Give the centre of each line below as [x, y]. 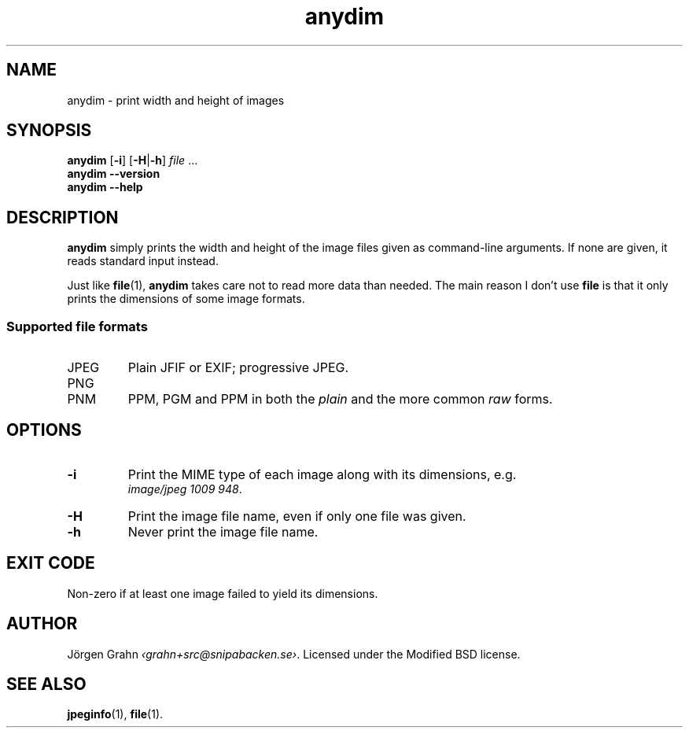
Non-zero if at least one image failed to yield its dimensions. [223, 593]
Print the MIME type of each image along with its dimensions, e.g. [322, 474]
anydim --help [105, 187]
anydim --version [114, 174]
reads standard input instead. [143, 261]
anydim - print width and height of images [176, 100]
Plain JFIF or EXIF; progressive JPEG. [238, 368]
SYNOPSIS [49, 131]
